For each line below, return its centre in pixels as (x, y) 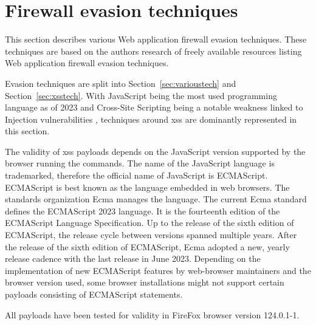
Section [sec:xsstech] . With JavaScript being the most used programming (141, 95)
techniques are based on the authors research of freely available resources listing (153, 51)
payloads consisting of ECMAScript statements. (94, 294)
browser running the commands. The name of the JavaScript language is (140, 163)
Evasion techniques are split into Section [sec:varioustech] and (121, 83)
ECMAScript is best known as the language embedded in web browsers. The (147, 187)
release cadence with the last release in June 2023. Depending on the (133, 258)
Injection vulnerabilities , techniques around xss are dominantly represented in (151, 119)
